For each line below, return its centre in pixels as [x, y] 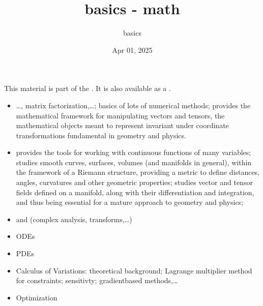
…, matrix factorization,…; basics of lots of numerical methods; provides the [133, 105]
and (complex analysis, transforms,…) [74, 219]
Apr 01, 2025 [132, 50]
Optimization [37, 297]
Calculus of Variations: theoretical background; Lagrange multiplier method [134, 270]
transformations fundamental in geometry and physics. [101, 135]
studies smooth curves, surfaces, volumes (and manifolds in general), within [134, 162]
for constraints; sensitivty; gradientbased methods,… [97, 280]
